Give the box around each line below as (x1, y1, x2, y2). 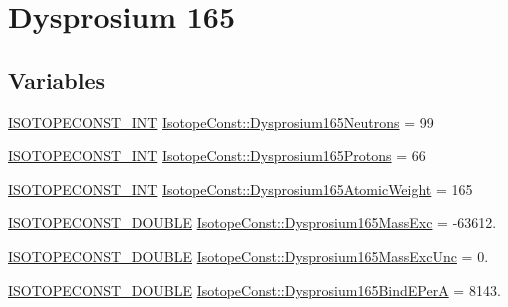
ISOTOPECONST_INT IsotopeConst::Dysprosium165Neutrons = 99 (8, 111, 434, 132)
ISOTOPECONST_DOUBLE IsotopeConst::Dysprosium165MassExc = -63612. (8, 212, 497, 233)
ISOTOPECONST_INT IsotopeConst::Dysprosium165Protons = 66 (8, 145, 426, 166)
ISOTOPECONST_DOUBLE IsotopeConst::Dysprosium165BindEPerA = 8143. (8, 279, 501, 300)
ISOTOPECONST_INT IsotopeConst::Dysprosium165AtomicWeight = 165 (8, 178, 473, 199)
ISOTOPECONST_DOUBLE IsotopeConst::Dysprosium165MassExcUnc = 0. (8, 245, 489, 266)
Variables (8, 64, 106, 95)
